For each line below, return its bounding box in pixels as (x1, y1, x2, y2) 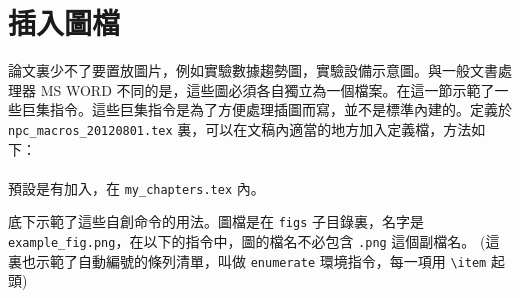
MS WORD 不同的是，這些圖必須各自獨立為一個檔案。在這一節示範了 (40, 79, 495, 100)
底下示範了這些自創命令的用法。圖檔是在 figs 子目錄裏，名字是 (8, 211, 424, 232)
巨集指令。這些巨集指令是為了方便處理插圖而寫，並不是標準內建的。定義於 (21, 99, 512, 120)
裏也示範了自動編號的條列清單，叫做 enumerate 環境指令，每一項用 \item (8, 250, 487, 271)
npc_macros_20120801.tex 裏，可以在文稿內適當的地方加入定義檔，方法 (8, 118, 472, 139)
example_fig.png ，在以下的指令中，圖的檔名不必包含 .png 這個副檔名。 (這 (8, 231, 500, 252)
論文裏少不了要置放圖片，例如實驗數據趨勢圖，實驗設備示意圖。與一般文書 (8, 60, 498, 81)
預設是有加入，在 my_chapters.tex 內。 (8, 177, 265, 198)
